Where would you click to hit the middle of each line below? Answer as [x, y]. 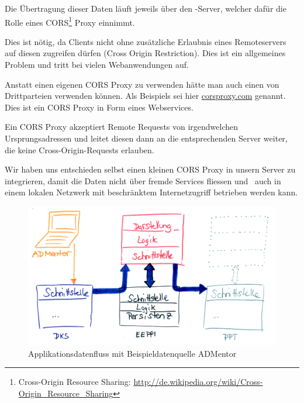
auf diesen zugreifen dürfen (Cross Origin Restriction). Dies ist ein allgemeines [145, 53]
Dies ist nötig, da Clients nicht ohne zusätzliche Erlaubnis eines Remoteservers [146, 41]
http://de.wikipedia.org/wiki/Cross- [198, 382]
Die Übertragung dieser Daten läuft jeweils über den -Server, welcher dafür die [146, 8]
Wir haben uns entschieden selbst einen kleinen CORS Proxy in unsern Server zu [150, 169]
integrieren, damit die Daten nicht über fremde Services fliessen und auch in [143, 180]
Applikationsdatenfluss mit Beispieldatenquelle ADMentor [132, 353]
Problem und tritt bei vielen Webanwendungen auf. [97, 65]
